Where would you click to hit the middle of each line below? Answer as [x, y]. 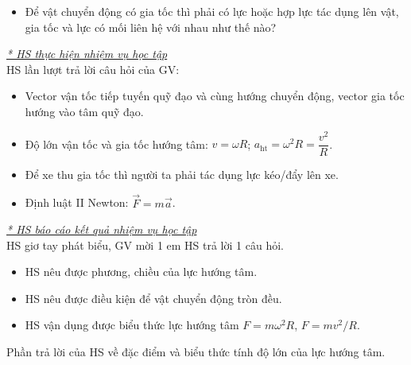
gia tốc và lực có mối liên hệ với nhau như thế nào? [151, 27]
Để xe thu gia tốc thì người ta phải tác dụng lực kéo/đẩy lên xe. [182, 174]
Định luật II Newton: [77, 202]
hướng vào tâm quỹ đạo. [84, 111]
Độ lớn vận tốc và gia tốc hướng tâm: [116, 144]
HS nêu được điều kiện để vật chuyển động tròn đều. [153, 298]
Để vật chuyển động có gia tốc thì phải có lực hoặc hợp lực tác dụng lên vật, [212, 11]
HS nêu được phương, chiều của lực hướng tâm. [141, 272]
